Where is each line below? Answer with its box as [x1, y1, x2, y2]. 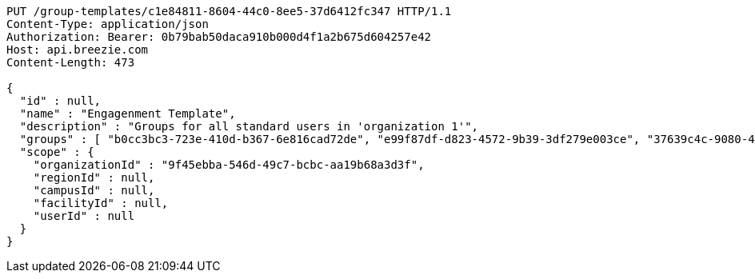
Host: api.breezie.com [6, 43, 149, 56]
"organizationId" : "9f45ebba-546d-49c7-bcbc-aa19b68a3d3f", [33, 158, 425, 171]
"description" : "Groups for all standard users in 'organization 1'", [19, 120, 479, 133]
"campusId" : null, [33, 184, 155, 197]
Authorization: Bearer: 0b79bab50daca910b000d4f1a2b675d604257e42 [6, 30, 432, 43]
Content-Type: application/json [6, 18, 209, 30]
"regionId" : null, [33, 171, 155, 184]
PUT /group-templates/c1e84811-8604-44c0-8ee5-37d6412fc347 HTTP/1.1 [6, 5, 452, 18]
